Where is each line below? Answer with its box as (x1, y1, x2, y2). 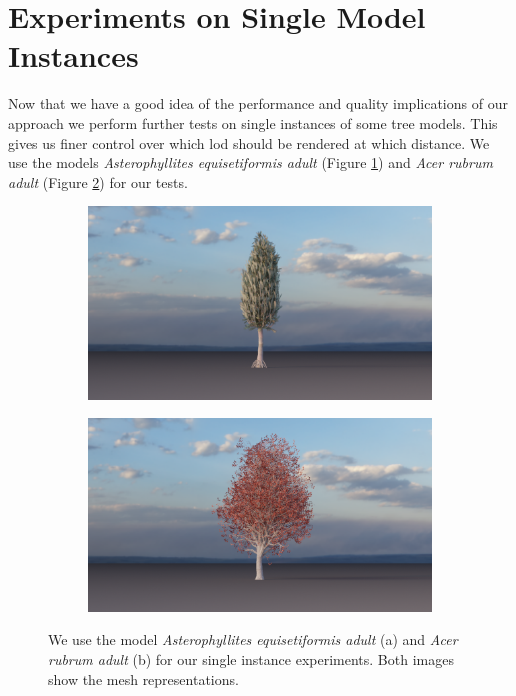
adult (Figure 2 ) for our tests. (8, 171, 188, 192)
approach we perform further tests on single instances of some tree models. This (8, 112, 498, 133)
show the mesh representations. (48, 668, 239, 689)
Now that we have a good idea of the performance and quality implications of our (8, 93, 508, 114)
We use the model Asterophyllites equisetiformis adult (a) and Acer (48, 629, 458, 650)
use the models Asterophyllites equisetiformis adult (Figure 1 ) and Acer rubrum (8, 152, 493, 173)
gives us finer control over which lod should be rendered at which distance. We (8, 132, 490, 153)
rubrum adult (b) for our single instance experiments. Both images (48, 649, 454, 670)
